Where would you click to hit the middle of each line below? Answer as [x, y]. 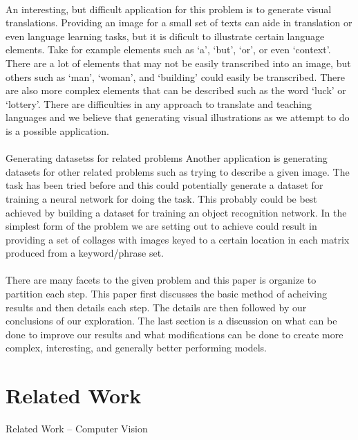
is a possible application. [57, 130]
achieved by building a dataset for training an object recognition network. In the [176, 212]
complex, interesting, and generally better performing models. [136, 348]
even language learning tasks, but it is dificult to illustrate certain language [165, 36]
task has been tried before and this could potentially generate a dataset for [164, 185]
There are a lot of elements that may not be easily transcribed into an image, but [178, 63]
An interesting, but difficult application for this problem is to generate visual [169, 9]
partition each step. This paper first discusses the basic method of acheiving [167, 294]
